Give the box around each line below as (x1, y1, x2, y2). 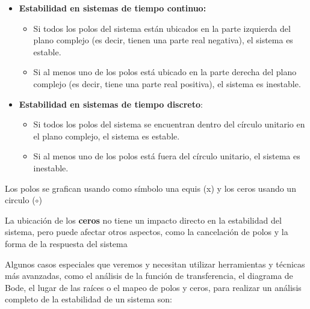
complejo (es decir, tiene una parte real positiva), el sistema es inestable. (33, 77, 301, 90)
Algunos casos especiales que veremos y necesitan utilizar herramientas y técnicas (5, 257, 305, 270)
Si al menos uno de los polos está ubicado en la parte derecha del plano (33, 66, 297, 78)
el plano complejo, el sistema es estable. (33, 129, 180, 142)
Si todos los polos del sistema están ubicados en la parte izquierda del (33, 22, 291, 34)
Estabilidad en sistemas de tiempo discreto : (19, 97, 203, 110)
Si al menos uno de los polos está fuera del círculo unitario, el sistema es (33, 150, 300, 162)
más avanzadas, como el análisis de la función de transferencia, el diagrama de (5, 269, 293, 282)
